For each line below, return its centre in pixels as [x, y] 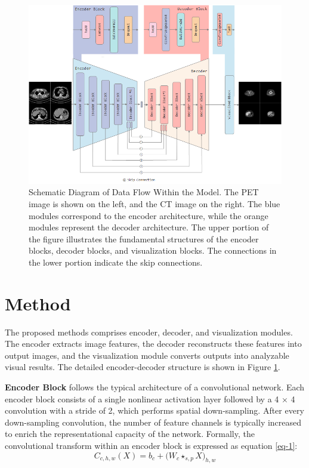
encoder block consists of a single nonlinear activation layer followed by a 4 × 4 [150, 398]
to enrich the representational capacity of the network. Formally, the [130, 434]
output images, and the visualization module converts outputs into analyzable [147, 355]
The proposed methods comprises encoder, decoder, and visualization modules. [149, 332]
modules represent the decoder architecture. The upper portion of [149, 227]
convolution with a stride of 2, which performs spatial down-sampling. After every [154, 410]
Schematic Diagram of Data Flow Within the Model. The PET [144, 192]
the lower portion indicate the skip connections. [116, 262]
